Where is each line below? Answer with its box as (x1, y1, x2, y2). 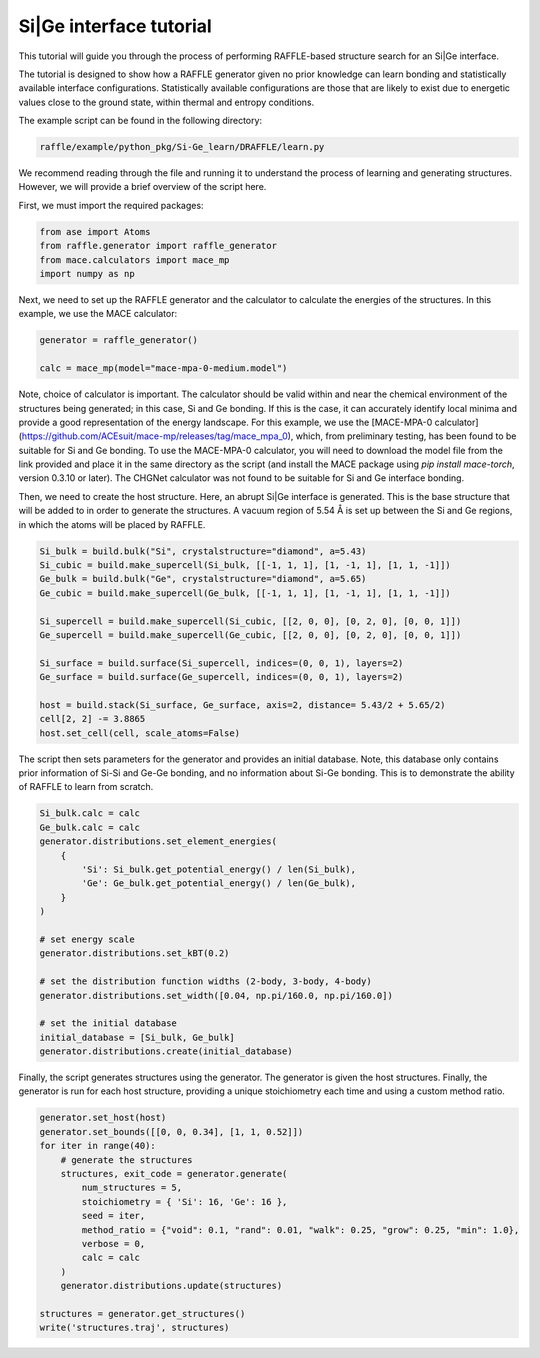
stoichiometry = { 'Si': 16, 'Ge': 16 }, (81, 1196, 288, 1207)
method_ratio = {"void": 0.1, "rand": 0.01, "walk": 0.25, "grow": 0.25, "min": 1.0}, (81, 1224, 520, 1235)
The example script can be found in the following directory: (18, 115, 263, 127)
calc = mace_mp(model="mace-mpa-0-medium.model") (39, 363, 288, 374)
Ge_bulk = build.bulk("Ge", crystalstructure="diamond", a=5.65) (39, 573, 367, 585)
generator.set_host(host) (39, 1112, 167, 1124)
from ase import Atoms (39, 226, 151, 237)
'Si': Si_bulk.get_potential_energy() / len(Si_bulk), (81, 864, 357, 875)
